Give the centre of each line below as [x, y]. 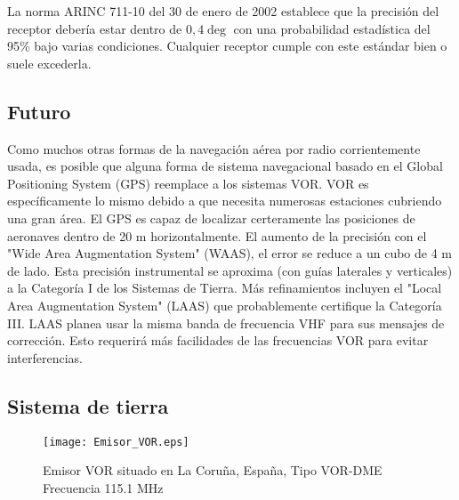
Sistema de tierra [88, 405]
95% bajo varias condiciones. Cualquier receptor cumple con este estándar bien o [227, 46]
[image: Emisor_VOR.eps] [116, 442]
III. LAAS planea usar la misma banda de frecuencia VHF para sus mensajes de [226, 323]
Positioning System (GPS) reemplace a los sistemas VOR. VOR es [188, 183]
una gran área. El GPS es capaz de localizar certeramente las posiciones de [211, 218]
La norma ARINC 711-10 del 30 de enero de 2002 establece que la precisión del [223, 11]
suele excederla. [49, 63]
